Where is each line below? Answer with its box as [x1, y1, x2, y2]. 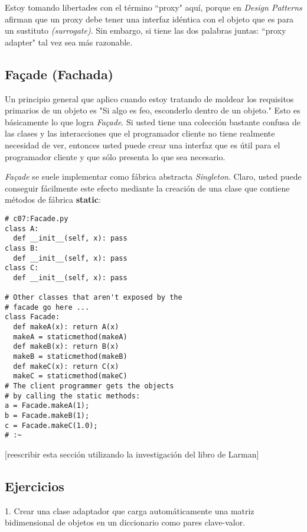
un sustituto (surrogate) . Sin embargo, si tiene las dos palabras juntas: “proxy [5, 24, 286, 37]
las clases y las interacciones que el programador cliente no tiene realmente [5, 127, 275, 140]
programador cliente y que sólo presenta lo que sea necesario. [5, 150, 226, 163]
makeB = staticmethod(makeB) [13, 352, 128, 361]
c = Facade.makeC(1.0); [5, 421, 98, 430]
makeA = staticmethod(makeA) [13, 332, 128, 341]
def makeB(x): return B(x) [13, 342, 119, 351]
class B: [5, 244, 39, 252]
